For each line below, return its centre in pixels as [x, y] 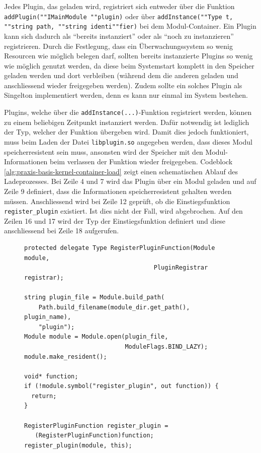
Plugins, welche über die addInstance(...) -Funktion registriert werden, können [128, 112]
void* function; [51, 376]
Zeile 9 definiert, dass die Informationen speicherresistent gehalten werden [118, 191]
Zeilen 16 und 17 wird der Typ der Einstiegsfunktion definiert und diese [115, 220]
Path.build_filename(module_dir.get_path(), [114, 307]
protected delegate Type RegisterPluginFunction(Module [120, 248]
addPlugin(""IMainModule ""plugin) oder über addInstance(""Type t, [119, 16]
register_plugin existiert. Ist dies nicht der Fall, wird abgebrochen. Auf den [123, 211]
